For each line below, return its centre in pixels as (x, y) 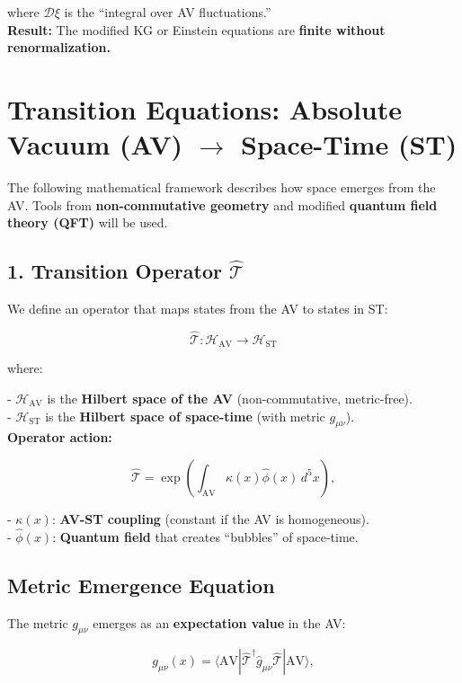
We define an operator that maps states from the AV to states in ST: (198, 309)
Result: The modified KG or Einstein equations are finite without (196, 29)
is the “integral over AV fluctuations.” (168, 12)
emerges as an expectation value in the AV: (219, 622)
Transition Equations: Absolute (204, 108)
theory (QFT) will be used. (88, 222)
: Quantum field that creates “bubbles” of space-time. (205, 536)
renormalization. (59, 47)
